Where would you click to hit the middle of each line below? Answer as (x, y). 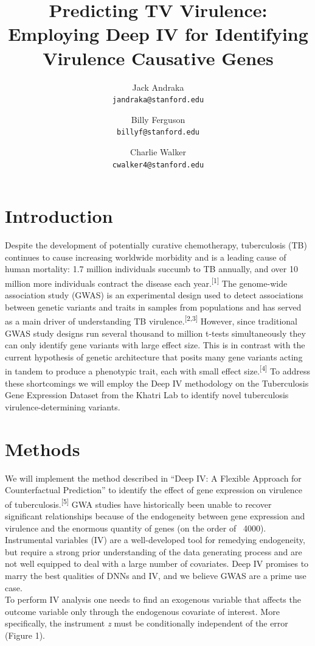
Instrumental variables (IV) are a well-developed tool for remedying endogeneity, (155, 540)
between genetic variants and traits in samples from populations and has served (153, 307)
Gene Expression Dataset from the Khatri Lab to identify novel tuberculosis (147, 395)
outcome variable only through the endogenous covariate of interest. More (142, 611)
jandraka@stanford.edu (158, 100)
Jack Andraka (158, 87)
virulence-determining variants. (63, 406)
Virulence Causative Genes (158, 58)
